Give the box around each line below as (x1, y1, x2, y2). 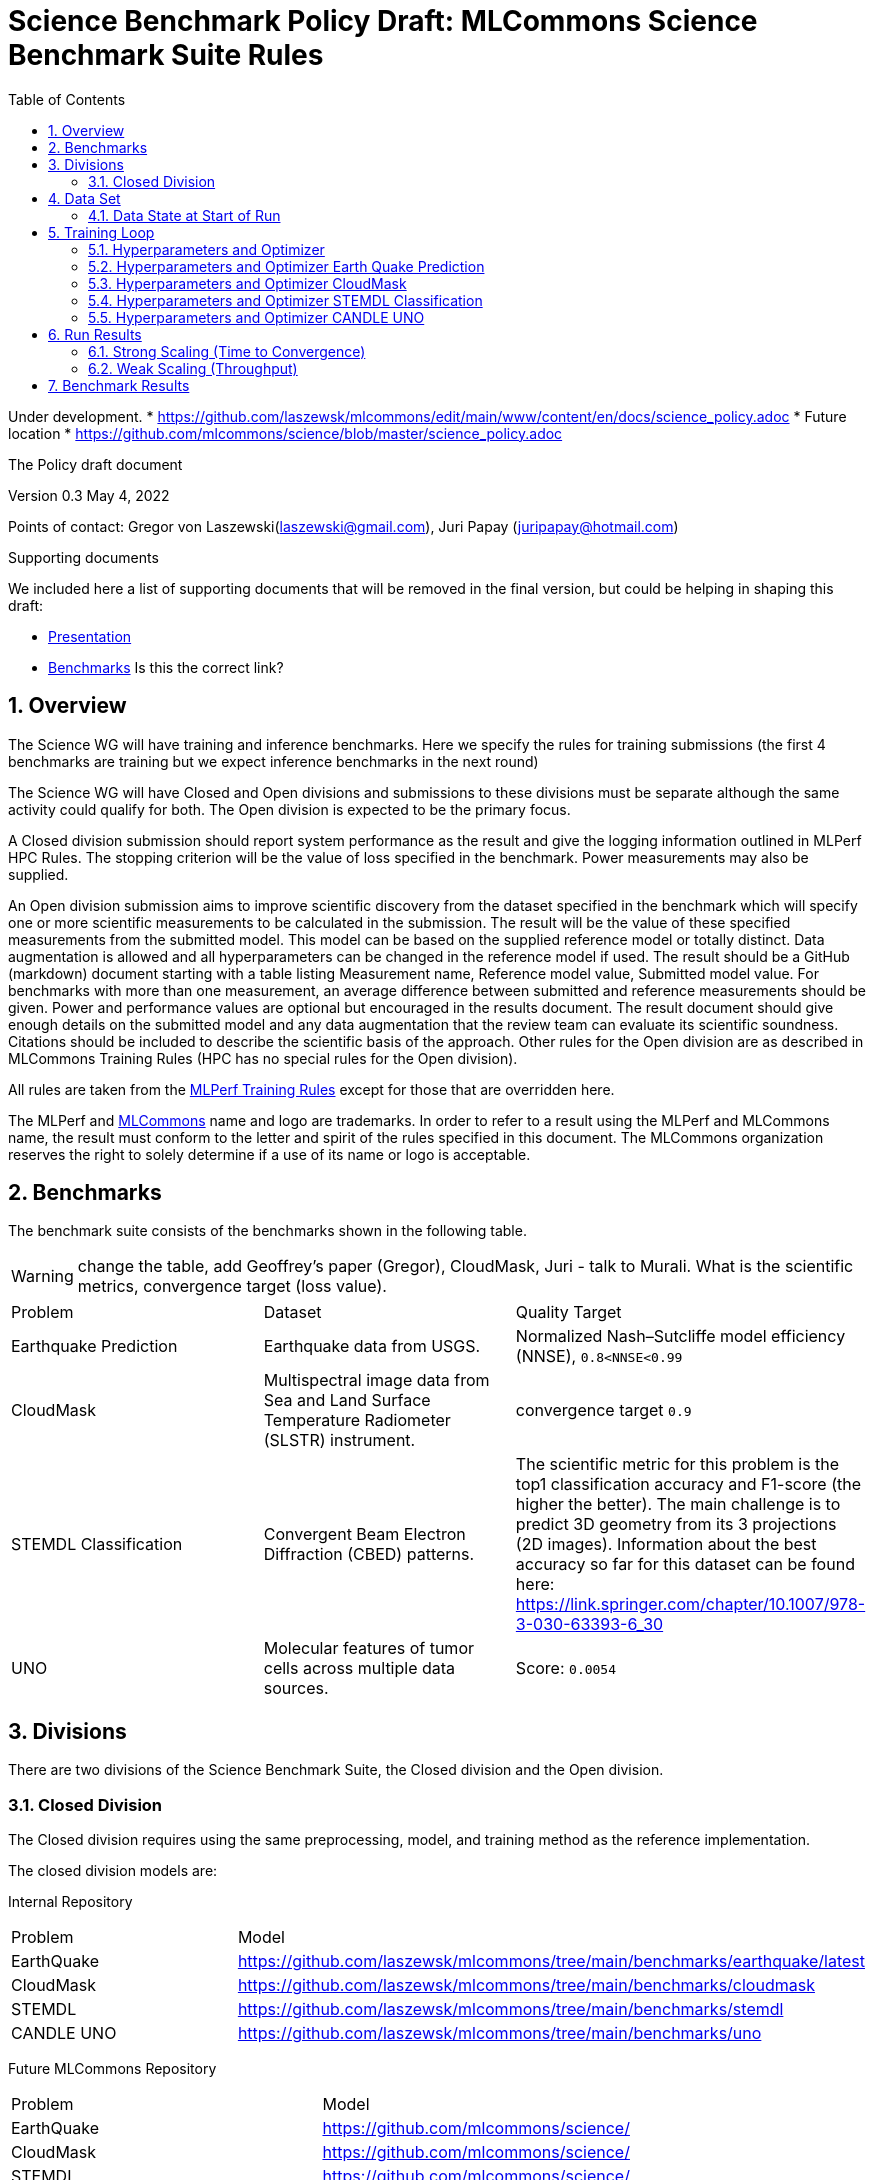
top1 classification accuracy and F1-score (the (515, 1474, 862, 1495)
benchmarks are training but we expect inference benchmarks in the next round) (8, 752, 539, 770)
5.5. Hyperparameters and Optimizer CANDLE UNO (88, 308, 425, 326)
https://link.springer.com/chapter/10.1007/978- (515, 1594, 866, 1615)
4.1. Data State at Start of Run (88, 206, 281, 224)
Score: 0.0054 (515, 1658, 617, 1679)
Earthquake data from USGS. (263, 1336, 481, 1357)
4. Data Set (48, 189, 121, 207)
